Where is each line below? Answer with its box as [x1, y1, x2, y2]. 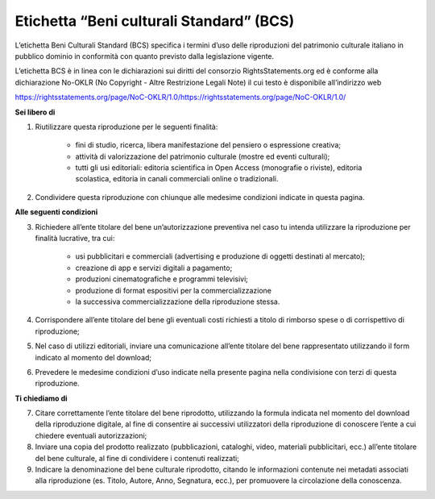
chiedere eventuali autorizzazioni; [35, 430, 147, 440]
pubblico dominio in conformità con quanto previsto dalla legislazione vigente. [14, 51, 275, 60]
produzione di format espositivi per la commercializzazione [75, 285, 271, 295]
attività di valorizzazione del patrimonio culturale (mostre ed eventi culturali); [75, 152, 330, 161]
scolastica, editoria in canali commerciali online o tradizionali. [75, 174, 279, 184]
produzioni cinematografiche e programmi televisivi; [75, 274, 249, 284]
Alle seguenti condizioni [14, 207, 98, 217]
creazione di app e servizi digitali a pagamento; [75, 263, 233, 272]
